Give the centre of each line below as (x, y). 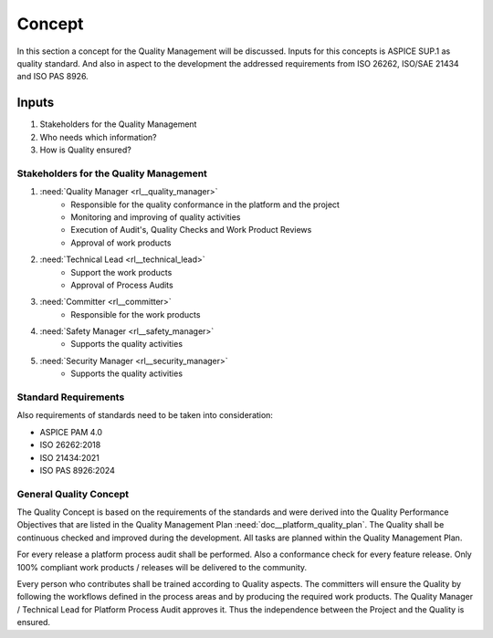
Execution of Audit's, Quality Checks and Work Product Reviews (191, 230)
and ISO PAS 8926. (52, 77)
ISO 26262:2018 (70, 445)
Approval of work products (121, 243)
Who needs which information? (98, 137)
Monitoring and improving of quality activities (156, 217)
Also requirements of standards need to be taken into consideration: (145, 415)
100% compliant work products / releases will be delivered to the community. (162, 567)
